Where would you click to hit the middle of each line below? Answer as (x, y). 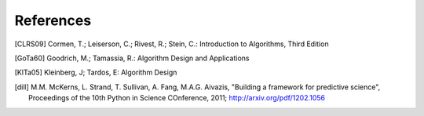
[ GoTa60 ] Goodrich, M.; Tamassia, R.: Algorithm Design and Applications (132, 58)
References (53, 20)
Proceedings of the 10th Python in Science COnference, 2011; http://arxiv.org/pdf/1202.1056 (177, 98)
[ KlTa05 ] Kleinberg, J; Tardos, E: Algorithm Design (96, 72)
